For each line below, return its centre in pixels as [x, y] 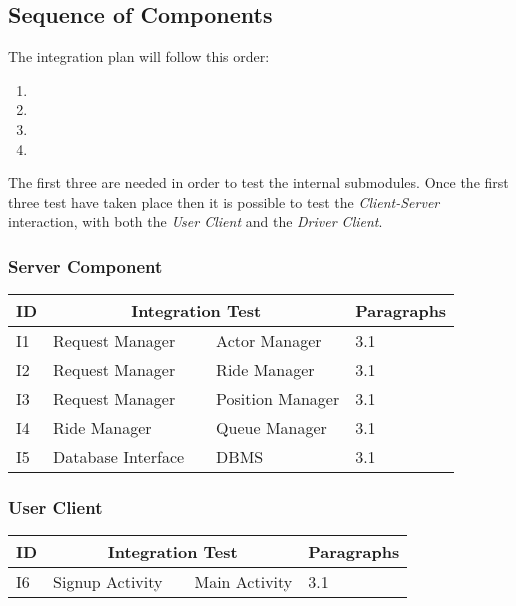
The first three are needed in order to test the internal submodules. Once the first [258, 182]
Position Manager [278, 399]
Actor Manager [269, 341]
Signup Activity [108, 582]
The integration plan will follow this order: [139, 56]
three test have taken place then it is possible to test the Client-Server [224, 201]
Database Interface [119, 457]
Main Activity [243, 582]
